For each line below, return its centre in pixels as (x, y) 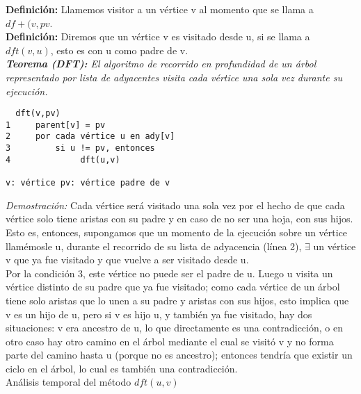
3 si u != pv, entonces (80, 148)
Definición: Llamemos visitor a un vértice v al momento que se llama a (160, 9)
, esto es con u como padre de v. (119, 50)
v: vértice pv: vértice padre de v (88, 183)
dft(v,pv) (38, 114)
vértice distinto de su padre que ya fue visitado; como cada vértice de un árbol (173, 287)
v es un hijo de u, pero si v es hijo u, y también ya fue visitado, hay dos (159, 314)
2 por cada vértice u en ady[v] (90, 137)
